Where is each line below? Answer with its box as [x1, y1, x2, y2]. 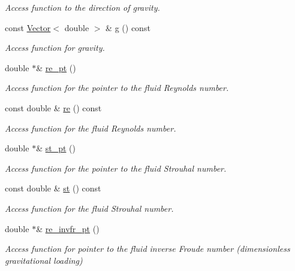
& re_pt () [36, 61, 76, 74]
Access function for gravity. [5, 41, 105, 54]
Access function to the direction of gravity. [5, 1, 160, 13]
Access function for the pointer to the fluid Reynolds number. [5, 81, 229, 94]
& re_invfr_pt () [36, 222, 100, 235]
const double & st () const [5, 182, 101, 194]
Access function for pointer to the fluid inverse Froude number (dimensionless [5, 242, 290, 255]
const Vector [5, 21, 51, 34]
